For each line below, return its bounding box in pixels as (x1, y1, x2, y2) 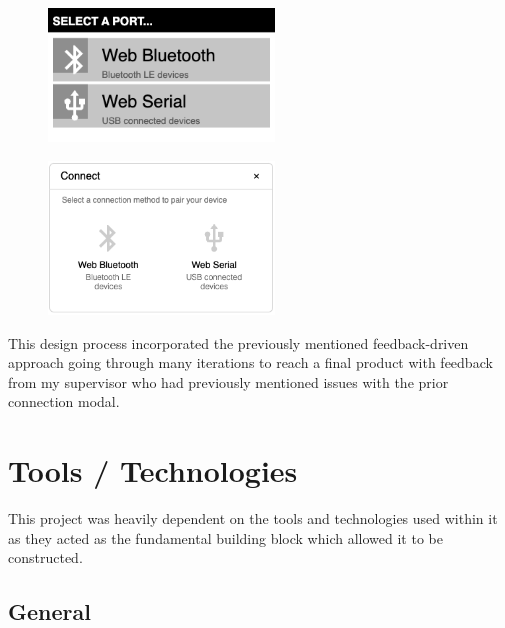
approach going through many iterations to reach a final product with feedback (8, 352, 493, 373)
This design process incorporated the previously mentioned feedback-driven (8, 332, 469, 353)
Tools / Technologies (8, 450, 298, 491)
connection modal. (8, 391, 120, 412)
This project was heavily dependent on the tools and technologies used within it (8, 508, 498, 529)
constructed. (8, 547, 83, 568)
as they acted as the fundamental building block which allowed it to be (8, 527, 443, 548)
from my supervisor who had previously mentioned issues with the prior (8, 371, 449, 392)
